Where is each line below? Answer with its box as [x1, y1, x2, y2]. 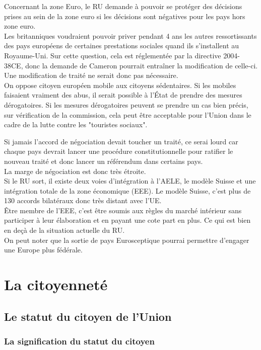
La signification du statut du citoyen [4, 334, 155, 347]
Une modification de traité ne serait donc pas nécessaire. [4, 70, 178, 80]
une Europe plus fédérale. [4, 244, 83, 255]
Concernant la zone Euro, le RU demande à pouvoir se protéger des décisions [4, 1, 242, 11]
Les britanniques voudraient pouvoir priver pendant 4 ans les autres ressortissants [4, 30, 257, 41]
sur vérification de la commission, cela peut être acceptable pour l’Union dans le [4, 109, 251, 120]
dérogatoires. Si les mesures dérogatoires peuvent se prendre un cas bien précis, [4, 99, 248, 110]
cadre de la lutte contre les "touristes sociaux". [4, 119, 148, 130]
